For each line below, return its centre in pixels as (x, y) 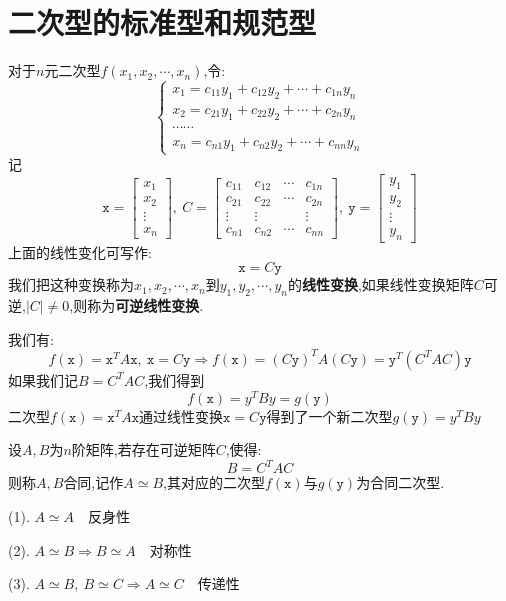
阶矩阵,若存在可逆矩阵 (143, 449)
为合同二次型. (400, 482)
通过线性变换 (181, 415)
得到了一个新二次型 (329, 415)
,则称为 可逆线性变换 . (136, 305)
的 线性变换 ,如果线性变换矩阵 (380, 284)
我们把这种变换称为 (71, 284)
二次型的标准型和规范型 (162, 22)
